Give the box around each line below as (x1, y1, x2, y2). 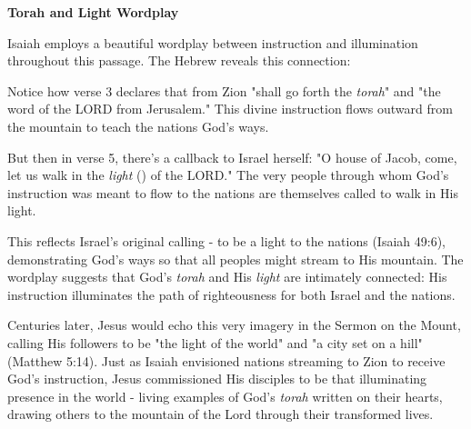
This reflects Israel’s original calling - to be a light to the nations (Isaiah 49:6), (7, 231, 446, 250)
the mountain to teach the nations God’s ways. (7, 116, 269, 135)
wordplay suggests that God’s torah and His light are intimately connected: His (7, 267, 447, 286)
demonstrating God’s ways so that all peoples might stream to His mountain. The (7, 249, 464, 268)
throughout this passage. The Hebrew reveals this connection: (7, 51, 351, 70)
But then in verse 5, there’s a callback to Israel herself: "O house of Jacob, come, (7, 147, 457, 166)
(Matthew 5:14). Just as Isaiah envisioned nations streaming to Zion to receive (7, 351, 446, 370)
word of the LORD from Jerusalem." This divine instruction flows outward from (7, 99, 453, 118)
